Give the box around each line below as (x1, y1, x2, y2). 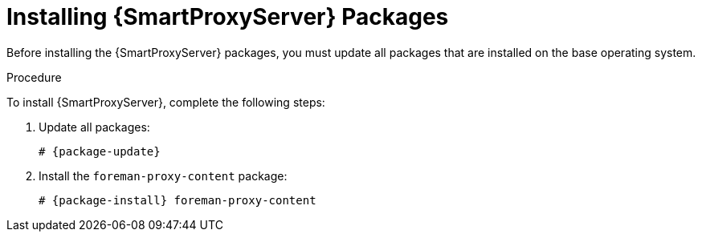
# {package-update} (39, 144, 161, 158)
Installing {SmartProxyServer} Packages (6, 3, 449, 30)
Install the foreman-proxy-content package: (39, 168, 288, 183)
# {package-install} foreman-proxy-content (39, 193, 316, 207)
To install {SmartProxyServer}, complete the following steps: (6, 95, 325, 109)
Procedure (6, 70, 62, 84)
